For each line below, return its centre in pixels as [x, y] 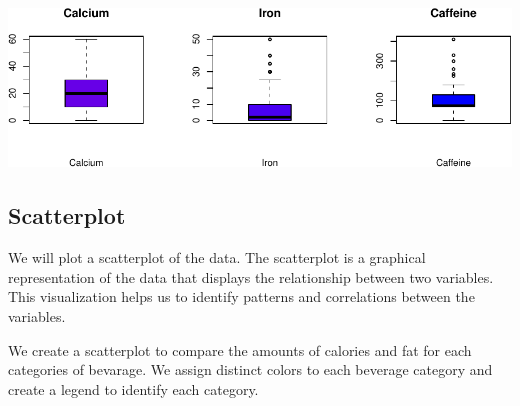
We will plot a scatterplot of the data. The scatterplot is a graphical [217, 257]
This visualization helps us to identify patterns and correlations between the [241, 296]
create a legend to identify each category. [133, 388]
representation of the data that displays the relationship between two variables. [251, 276]
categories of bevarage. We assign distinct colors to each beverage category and [250, 369]
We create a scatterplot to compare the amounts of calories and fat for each [240, 349]
